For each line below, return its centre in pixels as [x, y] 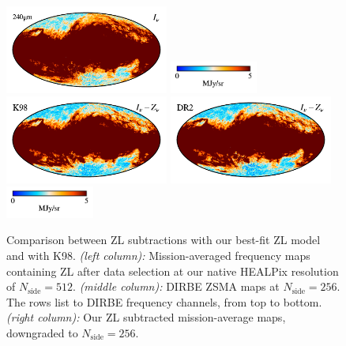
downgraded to [42, 333]
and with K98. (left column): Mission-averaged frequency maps [158, 256]
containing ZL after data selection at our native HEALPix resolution [173, 271]
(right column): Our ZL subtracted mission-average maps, [146, 317]
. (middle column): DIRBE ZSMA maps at [176, 286]
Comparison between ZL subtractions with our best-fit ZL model [164, 240]
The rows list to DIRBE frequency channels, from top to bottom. [164, 301]
